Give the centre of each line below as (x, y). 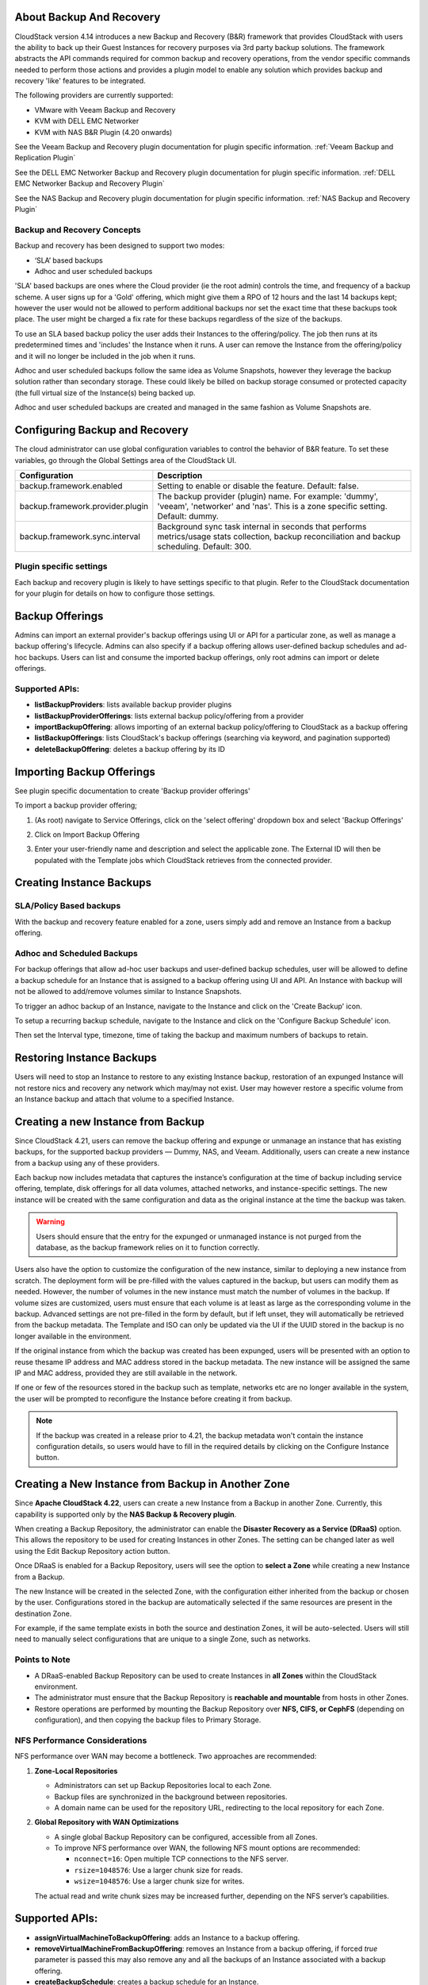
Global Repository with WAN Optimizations (107, 1822)
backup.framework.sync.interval (80, 536)
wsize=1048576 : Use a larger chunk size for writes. (159, 1881)
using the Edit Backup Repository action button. (92, 1551)
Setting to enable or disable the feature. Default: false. (258, 486)
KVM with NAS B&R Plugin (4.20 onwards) (103, 132)
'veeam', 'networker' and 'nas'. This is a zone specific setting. (272, 506)
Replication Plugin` (45, 158)
